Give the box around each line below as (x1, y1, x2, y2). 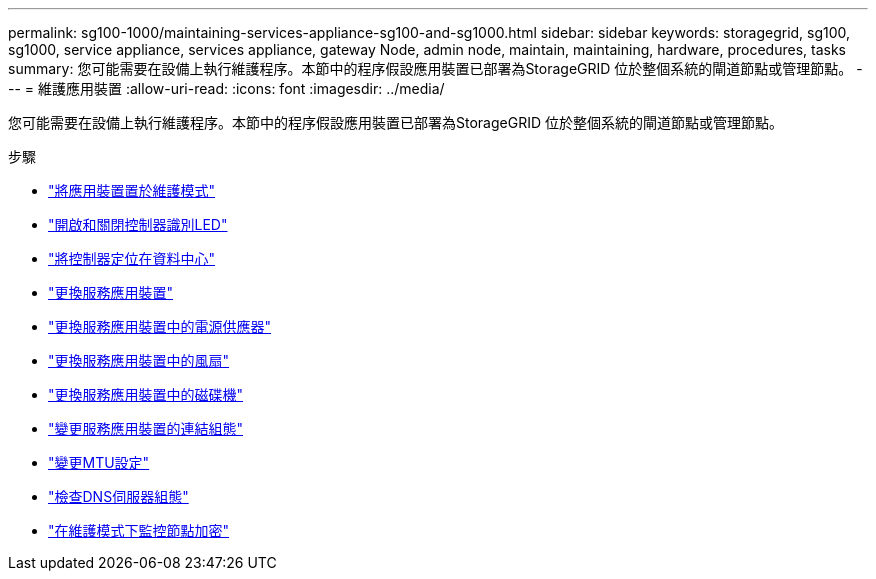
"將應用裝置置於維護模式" (48, 182, 216, 199)
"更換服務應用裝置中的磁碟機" (48, 386, 244, 403)
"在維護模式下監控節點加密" (48, 522, 230, 539)
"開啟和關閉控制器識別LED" (48, 216, 228, 233)
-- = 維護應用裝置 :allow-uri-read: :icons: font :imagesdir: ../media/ (8, 80, 445, 97)
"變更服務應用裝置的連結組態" (48, 420, 244, 437)
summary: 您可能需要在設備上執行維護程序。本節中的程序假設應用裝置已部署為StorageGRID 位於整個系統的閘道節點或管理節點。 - (8, 60, 863, 77)
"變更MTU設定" (48, 454, 150, 471)
